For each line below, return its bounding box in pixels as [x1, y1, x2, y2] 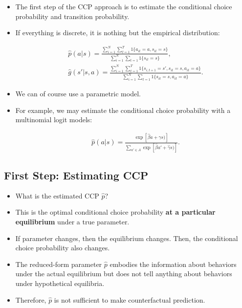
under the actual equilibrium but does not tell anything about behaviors [15, 268, 232, 279]
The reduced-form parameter [15, 259, 102, 269]
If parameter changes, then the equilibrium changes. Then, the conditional [15, 233, 238, 243]
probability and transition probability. [15, 11, 130, 21]
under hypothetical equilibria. [15, 278, 105, 288]
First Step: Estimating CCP [4, 167, 149, 182]
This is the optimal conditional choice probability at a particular [15, 207, 216, 217]
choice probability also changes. [15, 242, 110, 253]
